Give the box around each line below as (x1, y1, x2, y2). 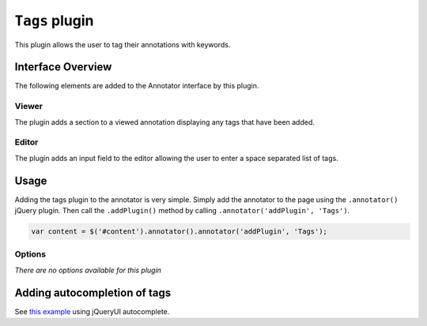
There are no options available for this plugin (14, 265, 162, 275)
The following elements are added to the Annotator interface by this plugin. (14, 81, 259, 91)
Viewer (14, 101, 43, 112)
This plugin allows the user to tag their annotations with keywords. (14, 39, 231, 49)
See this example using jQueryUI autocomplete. (14, 306, 170, 316)
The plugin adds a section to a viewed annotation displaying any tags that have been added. (14, 117, 316, 126)
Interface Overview (14, 60, 112, 74)
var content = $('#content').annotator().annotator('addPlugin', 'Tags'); (31, 227, 328, 236)
